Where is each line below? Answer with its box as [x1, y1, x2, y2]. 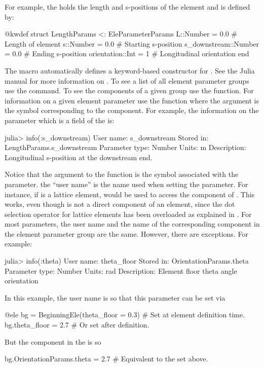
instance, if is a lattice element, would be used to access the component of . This [5, 189, 255, 199]
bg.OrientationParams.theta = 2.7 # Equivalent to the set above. [5, 353, 208, 364]
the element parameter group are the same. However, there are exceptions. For [5, 228, 248, 239]
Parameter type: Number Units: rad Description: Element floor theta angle [5, 265, 237, 276]
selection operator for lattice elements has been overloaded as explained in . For [5, 208, 252, 219]
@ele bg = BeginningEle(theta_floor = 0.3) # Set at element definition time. [5, 309, 245, 320]
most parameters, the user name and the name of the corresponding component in [5, 218, 260, 229]
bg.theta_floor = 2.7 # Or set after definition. [5, 319, 149, 330]
